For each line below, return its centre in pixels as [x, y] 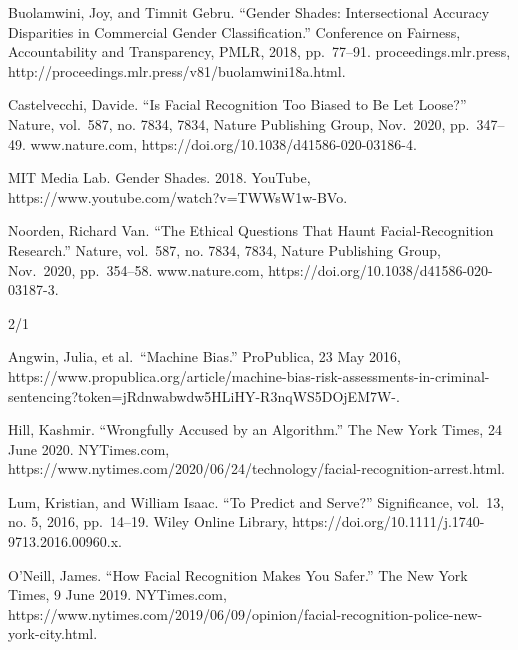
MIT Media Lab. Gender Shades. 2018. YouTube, [159, 177]
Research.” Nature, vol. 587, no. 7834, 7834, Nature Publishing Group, [224, 249]
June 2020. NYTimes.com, [89, 448]
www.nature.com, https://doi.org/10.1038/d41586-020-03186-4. [223, 143]
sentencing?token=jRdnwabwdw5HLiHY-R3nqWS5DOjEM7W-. [204, 395]
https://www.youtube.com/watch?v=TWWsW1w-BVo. [178, 196]
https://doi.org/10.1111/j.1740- [388, 521]
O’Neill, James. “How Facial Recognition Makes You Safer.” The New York [238, 574]
